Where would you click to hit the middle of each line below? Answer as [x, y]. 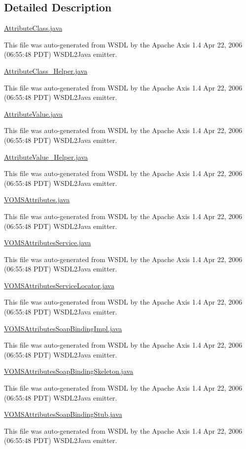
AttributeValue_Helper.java [46, 157]
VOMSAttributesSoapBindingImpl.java [63, 328]
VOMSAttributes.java [37, 200]
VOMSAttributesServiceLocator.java [59, 285]
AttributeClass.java [33, 28]
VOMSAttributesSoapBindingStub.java [63, 414]
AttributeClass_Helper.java [46, 70]
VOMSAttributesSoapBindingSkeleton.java [69, 371]
